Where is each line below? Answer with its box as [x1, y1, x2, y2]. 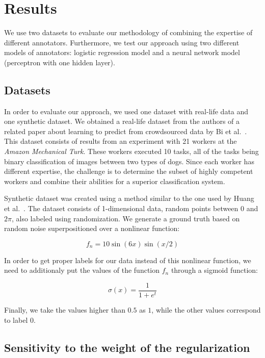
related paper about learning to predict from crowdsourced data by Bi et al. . [4, 125, 247, 136]
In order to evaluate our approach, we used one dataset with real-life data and [4, 106, 249, 116]
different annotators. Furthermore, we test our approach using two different [4, 37, 240, 47]
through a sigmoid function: [171, 265, 258, 275]
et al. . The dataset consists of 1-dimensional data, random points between [4, 203, 238, 214]
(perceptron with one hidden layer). [4, 57, 115, 67]
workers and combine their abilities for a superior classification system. [4, 175, 225, 186]
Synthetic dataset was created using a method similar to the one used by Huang [4, 193, 254, 203]
